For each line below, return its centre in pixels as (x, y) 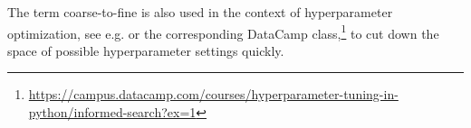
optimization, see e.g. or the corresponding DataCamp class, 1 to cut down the (223, 32)
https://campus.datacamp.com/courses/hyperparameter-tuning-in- (213, 94)
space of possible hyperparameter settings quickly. (146, 50)
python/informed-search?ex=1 (112, 112)
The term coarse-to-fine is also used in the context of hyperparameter (200, 12)
